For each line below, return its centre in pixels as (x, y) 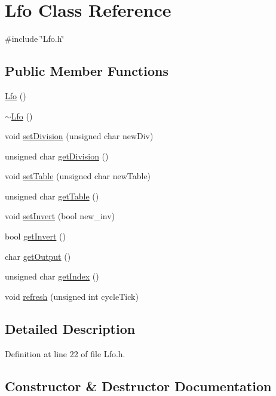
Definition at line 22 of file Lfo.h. (65, 353)
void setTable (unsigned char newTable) (78, 176)
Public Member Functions (87, 71)
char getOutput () (38, 256)
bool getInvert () (35, 236)
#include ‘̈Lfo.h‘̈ (35, 39)
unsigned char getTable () (52, 196)
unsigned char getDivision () (57, 156)
